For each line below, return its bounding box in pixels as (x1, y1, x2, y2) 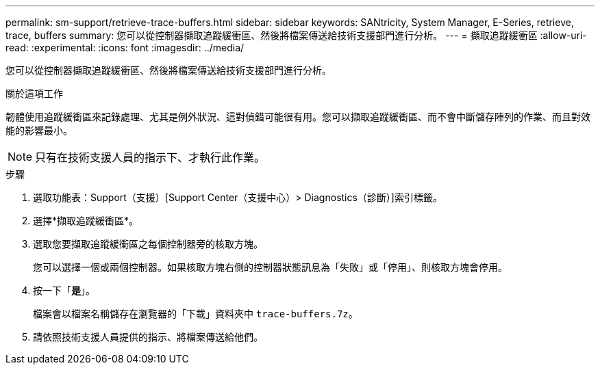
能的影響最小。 (5, 124, 73, 136)
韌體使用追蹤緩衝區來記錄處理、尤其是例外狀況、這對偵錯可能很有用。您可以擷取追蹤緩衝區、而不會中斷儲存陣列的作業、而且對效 (5, 111, 590, 122)
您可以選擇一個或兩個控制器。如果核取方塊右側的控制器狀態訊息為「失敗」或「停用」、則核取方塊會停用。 (33, 261, 508, 273)
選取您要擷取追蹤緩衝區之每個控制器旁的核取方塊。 (33, 238, 263, 250)
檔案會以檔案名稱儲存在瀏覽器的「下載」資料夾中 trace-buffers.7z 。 (33, 308, 358, 319)
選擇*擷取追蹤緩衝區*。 (33, 215, 139, 226)
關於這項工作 (5, 88, 63, 99)
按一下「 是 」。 (33, 285, 95, 296)
